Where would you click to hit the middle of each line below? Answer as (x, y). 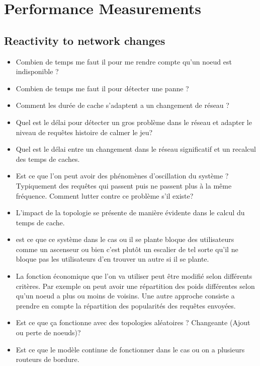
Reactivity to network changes (85, 40)
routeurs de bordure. (48, 359)
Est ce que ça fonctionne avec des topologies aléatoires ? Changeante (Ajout (133, 322)
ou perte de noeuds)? (48, 332)
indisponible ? (37, 71)
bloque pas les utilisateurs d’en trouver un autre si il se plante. (112, 259)
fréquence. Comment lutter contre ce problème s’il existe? (105, 195)
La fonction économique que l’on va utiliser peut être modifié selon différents (134, 276)
